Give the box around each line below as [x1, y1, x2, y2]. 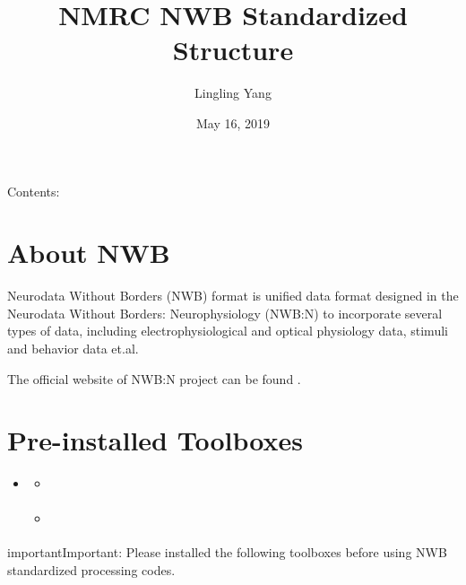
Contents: [7, 181, 60, 200]
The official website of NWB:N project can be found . [7, 369, 301, 388]
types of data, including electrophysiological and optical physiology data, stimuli [7, 321, 448, 340]
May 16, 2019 [195, 113, 271, 132]
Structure [172, 31, 294, 68]
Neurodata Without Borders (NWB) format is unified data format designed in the [7, 286, 459, 305]
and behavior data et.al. [7, 339, 139, 357]
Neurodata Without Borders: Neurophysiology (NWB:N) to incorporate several [7, 303, 443, 322]
